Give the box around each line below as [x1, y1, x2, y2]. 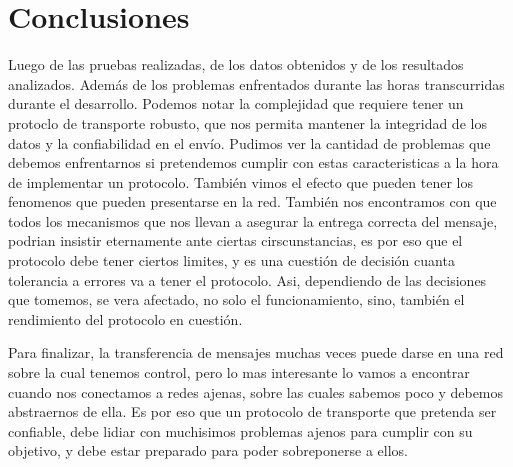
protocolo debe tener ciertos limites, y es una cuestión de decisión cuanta [8, 250, 455, 271]
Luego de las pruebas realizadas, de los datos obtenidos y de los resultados [8, 54, 464, 75]
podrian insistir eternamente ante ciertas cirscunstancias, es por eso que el [8, 230, 463, 251]
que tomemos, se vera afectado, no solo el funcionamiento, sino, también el [8, 289, 465, 310]
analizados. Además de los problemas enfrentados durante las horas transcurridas [8, 73, 505, 94]
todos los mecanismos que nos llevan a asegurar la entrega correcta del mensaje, [8, 210, 498, 231]
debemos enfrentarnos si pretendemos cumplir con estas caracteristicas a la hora [8, 152, 499, 173]
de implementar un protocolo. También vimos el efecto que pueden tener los [8, 171, 473, 192]
